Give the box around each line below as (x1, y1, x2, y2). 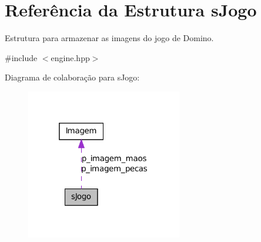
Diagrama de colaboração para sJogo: (5, 71, 140, 83)
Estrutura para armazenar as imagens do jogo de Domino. (5, 32, 214, 44)
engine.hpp (51, 51, 90, 63)
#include (5, 51, 38, 63)
